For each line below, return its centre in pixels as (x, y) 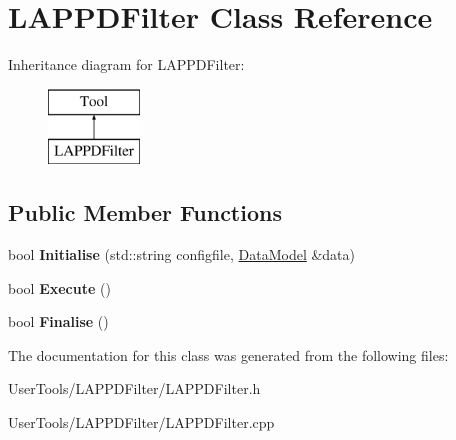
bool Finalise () (58, 321)
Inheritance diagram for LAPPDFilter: (126, 64)
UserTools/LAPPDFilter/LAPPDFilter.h (134, 388)
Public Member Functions (145, 212)
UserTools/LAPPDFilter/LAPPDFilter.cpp (141, 422)
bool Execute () (59, 287)
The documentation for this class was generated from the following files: (228, 354)
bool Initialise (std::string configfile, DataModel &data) (182, 254)
